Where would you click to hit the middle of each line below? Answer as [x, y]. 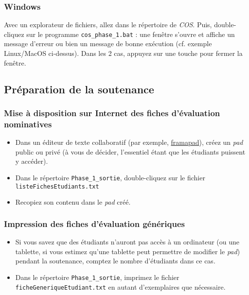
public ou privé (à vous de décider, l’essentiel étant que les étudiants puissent [130, 151]
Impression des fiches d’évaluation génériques [94, 223]
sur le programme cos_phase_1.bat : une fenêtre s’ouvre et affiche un [131, 34]
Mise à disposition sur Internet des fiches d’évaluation [112, 113]
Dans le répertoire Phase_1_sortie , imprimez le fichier [97, 277]
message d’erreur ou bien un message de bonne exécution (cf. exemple [108, 43]
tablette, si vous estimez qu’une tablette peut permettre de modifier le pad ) [128, 251]
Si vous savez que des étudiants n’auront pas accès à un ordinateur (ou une [127, 242]
